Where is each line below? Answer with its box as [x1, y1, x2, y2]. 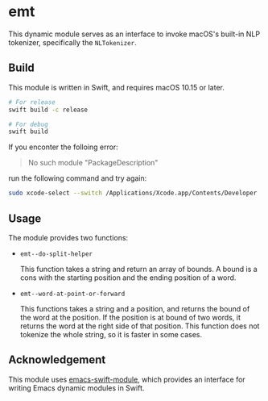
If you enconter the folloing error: [8, 142, 118, 152]
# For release [8, 98, 56, 107]
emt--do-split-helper [19, 249, 93, 258]
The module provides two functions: [8, 232, 129, 242]
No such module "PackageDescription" [27, 158, 159, 168]
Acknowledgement [8, 353, 106, 367]
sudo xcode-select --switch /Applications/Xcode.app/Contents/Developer [8, 189, 258, 198]
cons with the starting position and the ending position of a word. [19, 273, 237, 282]
